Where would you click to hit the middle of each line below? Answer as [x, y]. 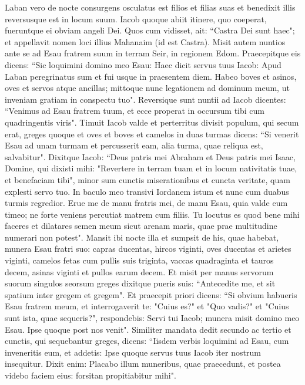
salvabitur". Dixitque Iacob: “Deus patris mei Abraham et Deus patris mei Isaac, [150, 156]
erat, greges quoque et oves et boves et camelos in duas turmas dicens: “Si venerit [152, 134]
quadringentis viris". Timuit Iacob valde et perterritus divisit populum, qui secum [152, 122]
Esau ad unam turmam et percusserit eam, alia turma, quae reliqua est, [134, 145]
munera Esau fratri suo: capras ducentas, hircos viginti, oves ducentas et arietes [148, 249]
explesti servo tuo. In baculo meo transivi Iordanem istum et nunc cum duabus [147, 191]
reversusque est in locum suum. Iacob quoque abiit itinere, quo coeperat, [136, 18]
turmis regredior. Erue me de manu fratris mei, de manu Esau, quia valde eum [146, 203]
